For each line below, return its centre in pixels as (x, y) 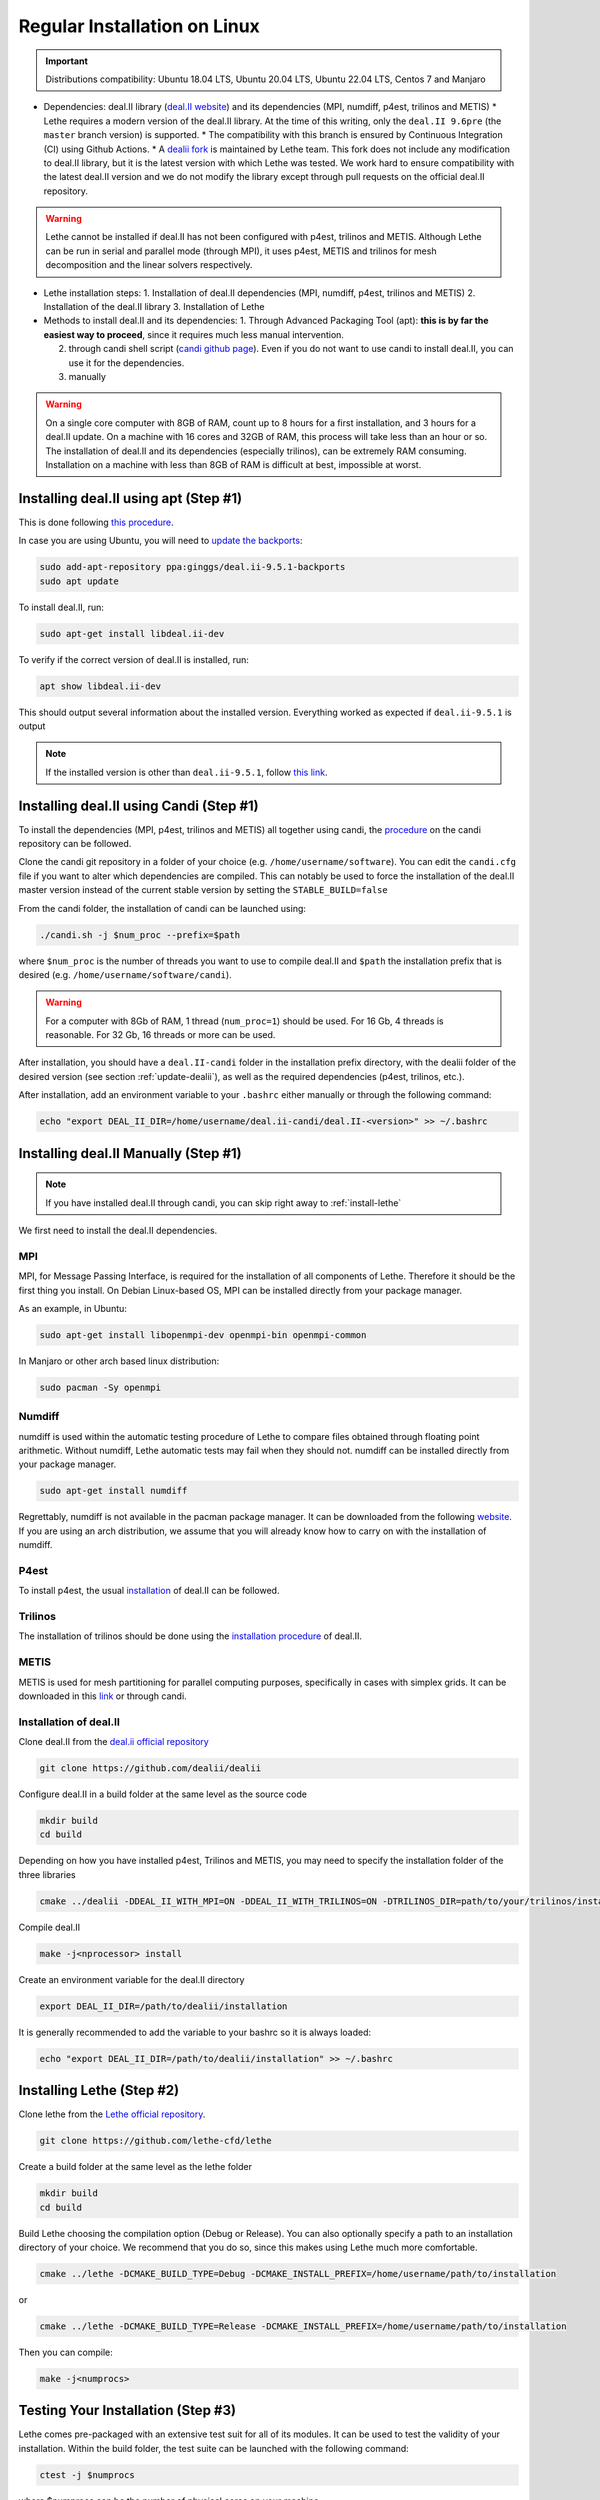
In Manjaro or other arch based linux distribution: (119, 1361)
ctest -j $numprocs (87, 2474)
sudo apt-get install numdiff (113, 1491)
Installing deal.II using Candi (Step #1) (138, 805)
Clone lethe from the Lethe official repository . (112, 2114)
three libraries (47, 1874)
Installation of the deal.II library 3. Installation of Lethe (154, 307)
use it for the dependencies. (126, 362)
